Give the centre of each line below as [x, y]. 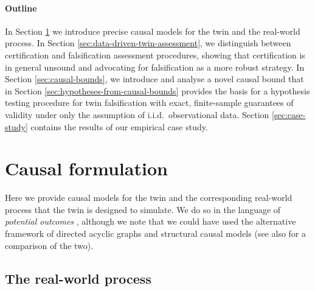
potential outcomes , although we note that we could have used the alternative [151, 221]
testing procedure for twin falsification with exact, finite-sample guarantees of [149, 103]
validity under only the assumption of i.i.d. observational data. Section [137, 114]
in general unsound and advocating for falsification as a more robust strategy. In [155, 67]
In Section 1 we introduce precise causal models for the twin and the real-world [153, 31]
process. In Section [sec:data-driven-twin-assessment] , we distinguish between [148, 43]
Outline [21, 8]
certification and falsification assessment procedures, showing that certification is [155, 54]
